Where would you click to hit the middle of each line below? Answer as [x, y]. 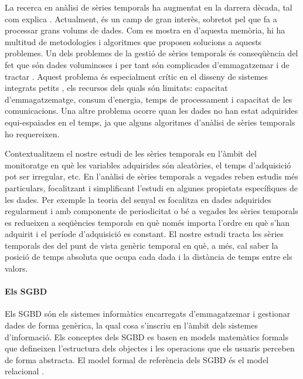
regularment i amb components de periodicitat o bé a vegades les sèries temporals [151, 211]
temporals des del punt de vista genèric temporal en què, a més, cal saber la [142, 245]
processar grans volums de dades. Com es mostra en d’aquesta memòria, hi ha [145, 30]
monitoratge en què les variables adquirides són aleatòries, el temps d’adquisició [148, 165]
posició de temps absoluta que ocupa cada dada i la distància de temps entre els [149, 257]
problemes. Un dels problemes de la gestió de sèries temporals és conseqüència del [151, 53]
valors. [16, 268]
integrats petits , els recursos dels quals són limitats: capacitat [116, 88]
